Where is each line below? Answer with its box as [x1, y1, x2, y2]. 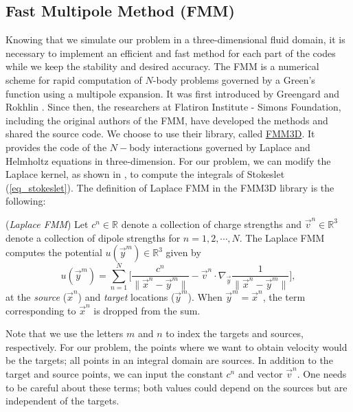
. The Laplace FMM [239, 230, 325, 244]
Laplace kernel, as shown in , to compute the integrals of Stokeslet [5, 167, 285, 181]
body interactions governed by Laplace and [129, 139, 310, 154]
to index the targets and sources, [166, 326, 304, 341]
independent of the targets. [5, 393, 119, 408]
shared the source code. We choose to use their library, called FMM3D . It [5, 126, 315, 141]
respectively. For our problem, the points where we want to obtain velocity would [5, 339, 348, 354]
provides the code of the [5, 139, 107, 154]
